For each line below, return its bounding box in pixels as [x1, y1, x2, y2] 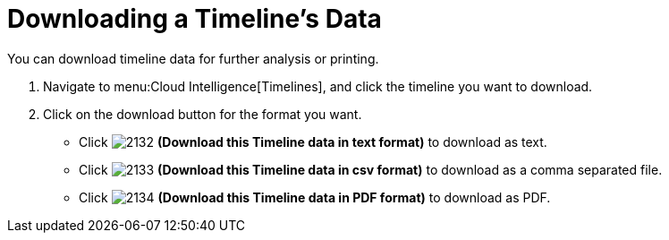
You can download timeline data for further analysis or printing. [7, 50, 379, 66]
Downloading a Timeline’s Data [7, 4, 382, 34]
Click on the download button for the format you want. [43, 106, 362, 122]
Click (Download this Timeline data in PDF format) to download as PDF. [79, 189, 551, 205]
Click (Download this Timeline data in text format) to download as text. [79, 133, 547, 150]
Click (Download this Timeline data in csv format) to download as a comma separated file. [79, 161, 663, 177]
